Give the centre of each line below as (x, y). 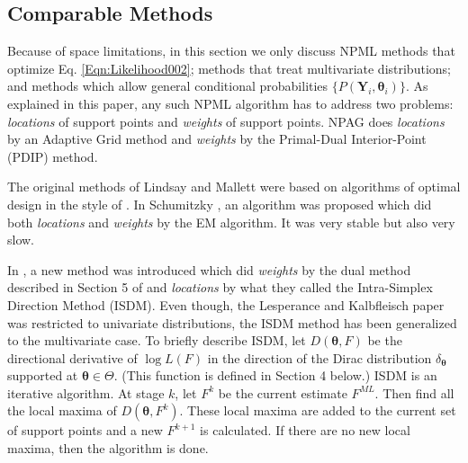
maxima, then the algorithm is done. (108, 448)
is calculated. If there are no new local (305, 430)
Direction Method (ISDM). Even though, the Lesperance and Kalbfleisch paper (226, 304)
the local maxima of (62, 410)
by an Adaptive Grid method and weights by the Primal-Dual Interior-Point (217, 139)
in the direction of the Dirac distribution (319, 357)
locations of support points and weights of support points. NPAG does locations (226, 121)
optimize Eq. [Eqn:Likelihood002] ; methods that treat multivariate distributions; (229, 68)
